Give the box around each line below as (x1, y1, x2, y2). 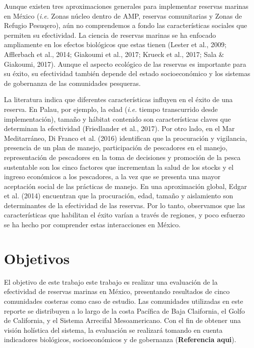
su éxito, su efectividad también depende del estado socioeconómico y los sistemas (4, 68, 251, 79)
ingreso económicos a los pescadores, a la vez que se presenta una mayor (4, 171, 221, 182)
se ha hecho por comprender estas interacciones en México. (4, 219, 181, 230)
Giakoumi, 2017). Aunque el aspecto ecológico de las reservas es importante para (4, 58, 247, 69)
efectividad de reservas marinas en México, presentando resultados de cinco (4, 286, 230, 296)
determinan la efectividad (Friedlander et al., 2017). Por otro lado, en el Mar (4, 123, 235, 134)
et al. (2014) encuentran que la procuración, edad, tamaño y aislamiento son (4, 190, 233, 201)
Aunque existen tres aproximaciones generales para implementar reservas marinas (4, 1, 249, 11)
